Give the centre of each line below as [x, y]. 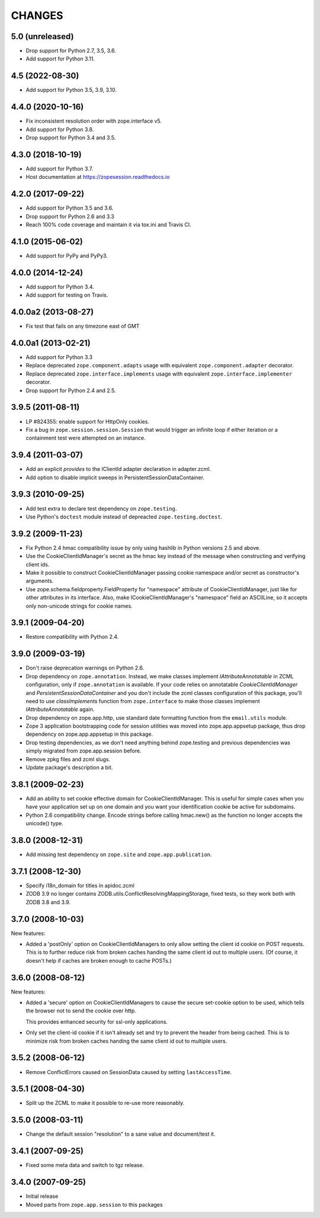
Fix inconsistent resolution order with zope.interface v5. [94, 121]
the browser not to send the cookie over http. [81, 1011]
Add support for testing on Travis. [67, 295]
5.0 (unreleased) [42, 36]
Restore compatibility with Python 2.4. [72, 637]
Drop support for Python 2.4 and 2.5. [71, 390]
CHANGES [37, 15]
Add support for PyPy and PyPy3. [67, 255]
